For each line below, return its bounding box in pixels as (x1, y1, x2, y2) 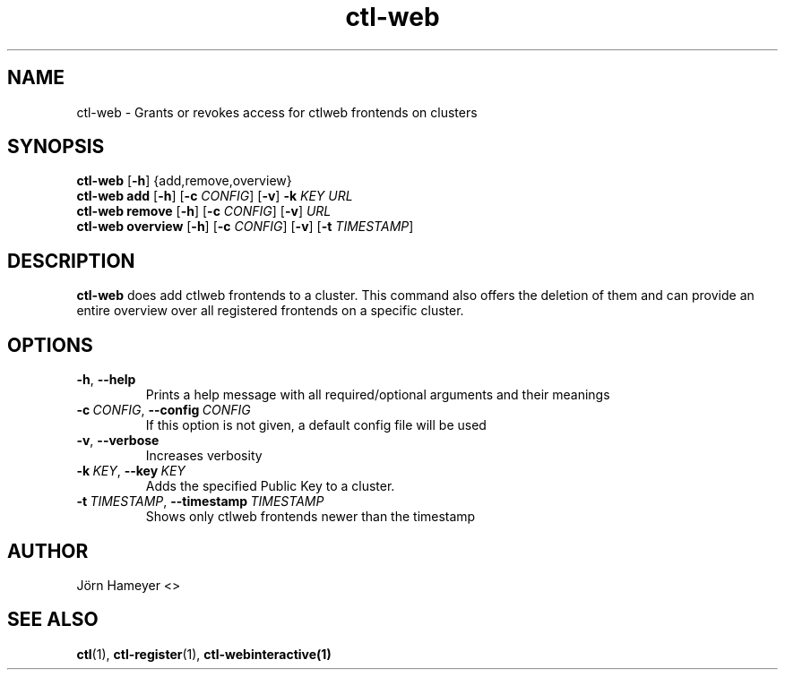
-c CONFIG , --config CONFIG (76, 402, 251, 418)
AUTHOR (7, 539, 89, 562)
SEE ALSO (7, 608, 99, 631)
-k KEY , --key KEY (76, 463, 185, 479)
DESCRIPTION (7, 249, 135, 272)
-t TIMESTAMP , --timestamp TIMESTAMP (76, 493, 324, 510)
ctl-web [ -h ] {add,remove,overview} (76, 173, 292, 189)
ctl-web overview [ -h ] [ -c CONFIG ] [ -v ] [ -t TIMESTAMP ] (76, 219, 414, 235)
